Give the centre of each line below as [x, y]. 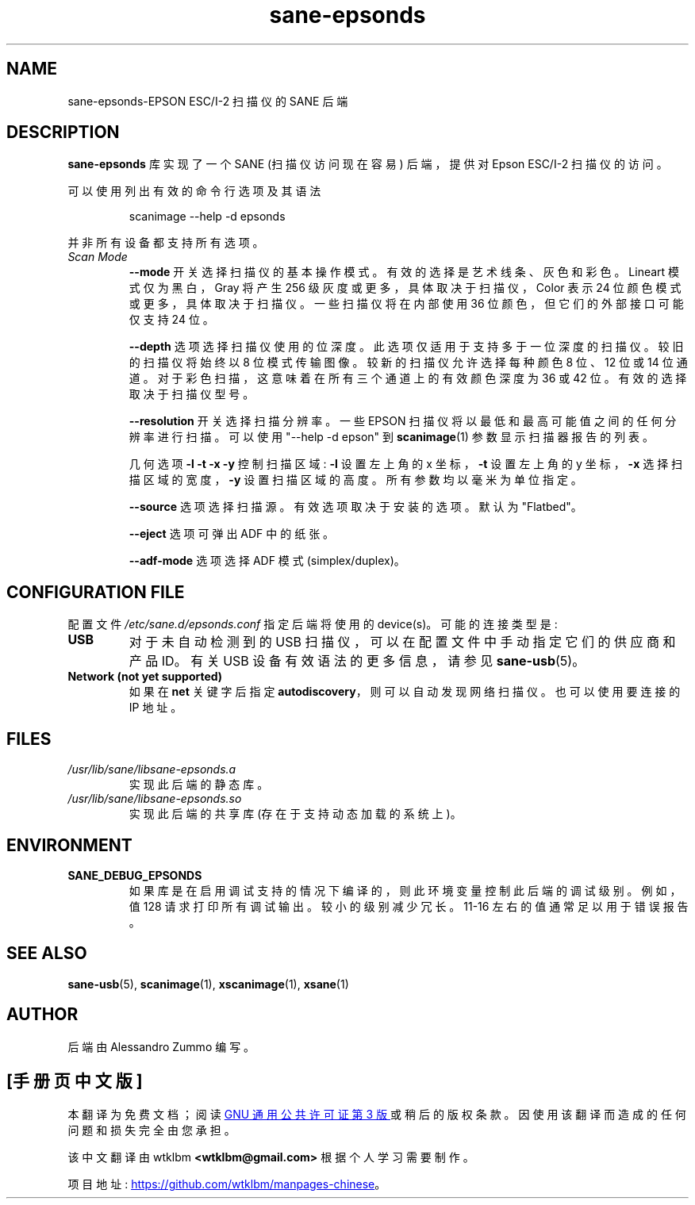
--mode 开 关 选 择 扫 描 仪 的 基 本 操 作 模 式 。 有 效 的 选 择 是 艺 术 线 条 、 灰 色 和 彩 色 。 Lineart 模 [404, 272]
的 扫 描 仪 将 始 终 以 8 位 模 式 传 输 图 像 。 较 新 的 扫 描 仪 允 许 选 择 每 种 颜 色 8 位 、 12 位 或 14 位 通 [408, 363]
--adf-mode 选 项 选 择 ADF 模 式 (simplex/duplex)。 [267, 561]
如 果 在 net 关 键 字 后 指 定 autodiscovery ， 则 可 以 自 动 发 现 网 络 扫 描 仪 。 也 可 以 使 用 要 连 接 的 [405, 692]
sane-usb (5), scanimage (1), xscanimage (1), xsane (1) [208, 984]
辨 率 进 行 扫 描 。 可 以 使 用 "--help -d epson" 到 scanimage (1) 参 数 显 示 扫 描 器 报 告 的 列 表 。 [392, 437]
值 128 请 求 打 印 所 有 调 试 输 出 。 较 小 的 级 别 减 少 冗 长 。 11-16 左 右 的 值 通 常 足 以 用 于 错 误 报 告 [409, 906]
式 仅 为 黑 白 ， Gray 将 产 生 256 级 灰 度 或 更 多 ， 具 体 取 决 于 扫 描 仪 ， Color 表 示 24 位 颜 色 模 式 [405, 288]
